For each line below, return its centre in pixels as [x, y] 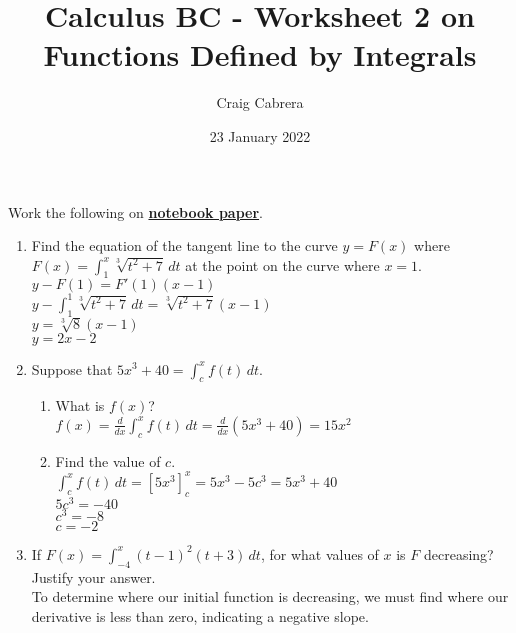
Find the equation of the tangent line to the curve [184, 245]
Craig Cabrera [260, 102]
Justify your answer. [93, 576]
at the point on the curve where [282, 264]
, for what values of [319, 553]
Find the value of [108, 460]
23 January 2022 [260, 135]
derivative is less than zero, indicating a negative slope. [200, 615]
